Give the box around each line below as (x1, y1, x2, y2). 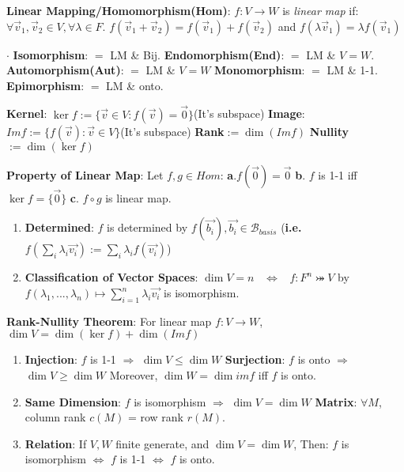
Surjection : (225, 351, 285, 368)
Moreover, (109, 366, 158, 383)
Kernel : (6, 105, 47, 122)
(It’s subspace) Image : (194, 105, 305, 122)
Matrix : (315, 393, 357, 410)
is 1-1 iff (318, 166, 357, 183)
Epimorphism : (6, 77, 85, 93)
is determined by (107, 219, 188, 236)
